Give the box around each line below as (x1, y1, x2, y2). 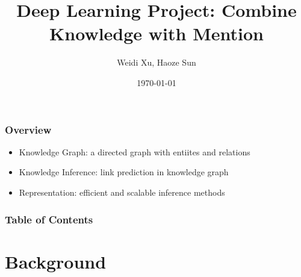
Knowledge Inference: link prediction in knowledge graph (19, 166, 229, 178)
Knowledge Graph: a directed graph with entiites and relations (19, 145, 250, 158)
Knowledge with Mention (49, 21, 264, 46)
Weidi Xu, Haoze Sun (117, 56, 196, 69)
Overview (5, 122, 52, 137)
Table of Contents (5, 211, 93, 226)
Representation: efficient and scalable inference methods (19, 185, 225, 198)
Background (5, 249, 107, 273)
